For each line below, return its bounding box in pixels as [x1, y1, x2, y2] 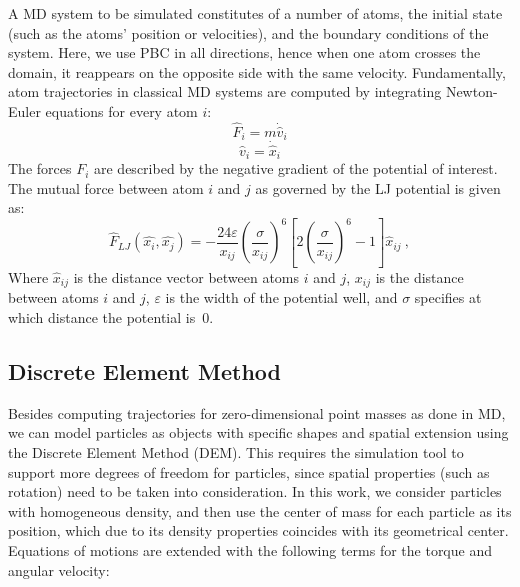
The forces [8, 158, 72, 179]
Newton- [445, 81, 498, 102]
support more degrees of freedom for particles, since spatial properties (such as [8, 461, 490, 482]
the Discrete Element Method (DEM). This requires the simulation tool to [8, 441, 464, 462]
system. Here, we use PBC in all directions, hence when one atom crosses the [8, 42, 481, 63]
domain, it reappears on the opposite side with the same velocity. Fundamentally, [8, 61, 506, 82]
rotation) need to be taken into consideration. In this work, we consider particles [8, 481, 502, 502]
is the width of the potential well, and [165, 287, 398, 308]
